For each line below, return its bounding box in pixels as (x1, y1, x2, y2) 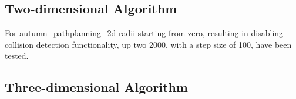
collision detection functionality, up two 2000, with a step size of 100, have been (5, 38, 292, 50)
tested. (5, 49, 29, 62)
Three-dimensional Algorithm (5, 78, 188, 96)
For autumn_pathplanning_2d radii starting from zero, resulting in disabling (5, 27, 284, 39)
